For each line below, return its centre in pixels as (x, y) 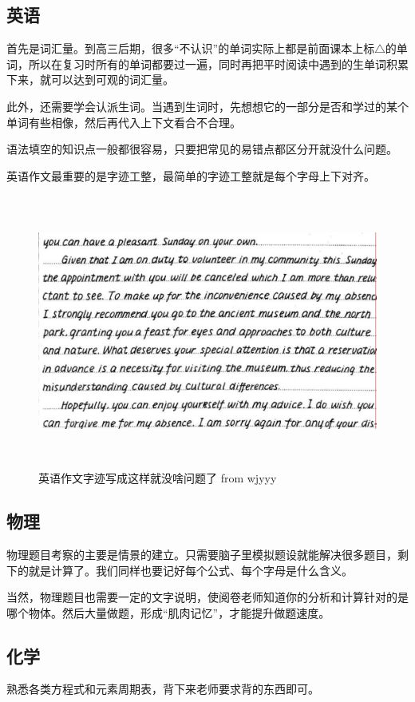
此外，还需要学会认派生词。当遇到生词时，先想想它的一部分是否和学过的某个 (207, 106)
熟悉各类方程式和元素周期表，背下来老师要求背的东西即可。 (163, 689)
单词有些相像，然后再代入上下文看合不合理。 (124, 122)
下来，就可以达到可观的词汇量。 (90, 79)
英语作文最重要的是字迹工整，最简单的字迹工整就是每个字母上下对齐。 (191, 175)
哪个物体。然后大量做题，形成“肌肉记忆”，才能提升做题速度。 (168, 612)
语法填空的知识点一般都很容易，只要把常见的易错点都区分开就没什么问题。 (202, 149)
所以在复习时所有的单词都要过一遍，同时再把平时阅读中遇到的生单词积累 (218, 63)
